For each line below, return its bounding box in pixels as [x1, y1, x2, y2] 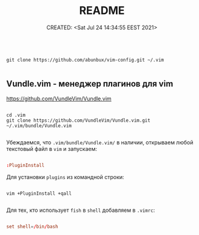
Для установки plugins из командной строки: [6, 173, 124, 180]
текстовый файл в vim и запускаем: [6, 145, 98, 152]
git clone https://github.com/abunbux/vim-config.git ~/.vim [6, 57, 164, 63]
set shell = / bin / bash [6, 223, 59, 230]
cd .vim [6, 112, 26, 118]
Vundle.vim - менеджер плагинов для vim [6, 79, 174, 89]
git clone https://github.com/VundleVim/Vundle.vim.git [6, 117, 150, 124]
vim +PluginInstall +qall [6, 190, 72, 197]
